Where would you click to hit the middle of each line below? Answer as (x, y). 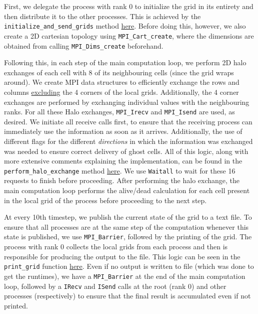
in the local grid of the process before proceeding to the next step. (105, 200)
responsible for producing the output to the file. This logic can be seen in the (122, 256)
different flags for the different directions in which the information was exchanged (128, 141)
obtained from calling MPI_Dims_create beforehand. (84, 45)
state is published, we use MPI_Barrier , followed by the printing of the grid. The (128, 237)
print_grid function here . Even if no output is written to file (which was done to (129, 266)
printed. (16, 305)
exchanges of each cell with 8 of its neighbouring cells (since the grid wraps (119, 72)
